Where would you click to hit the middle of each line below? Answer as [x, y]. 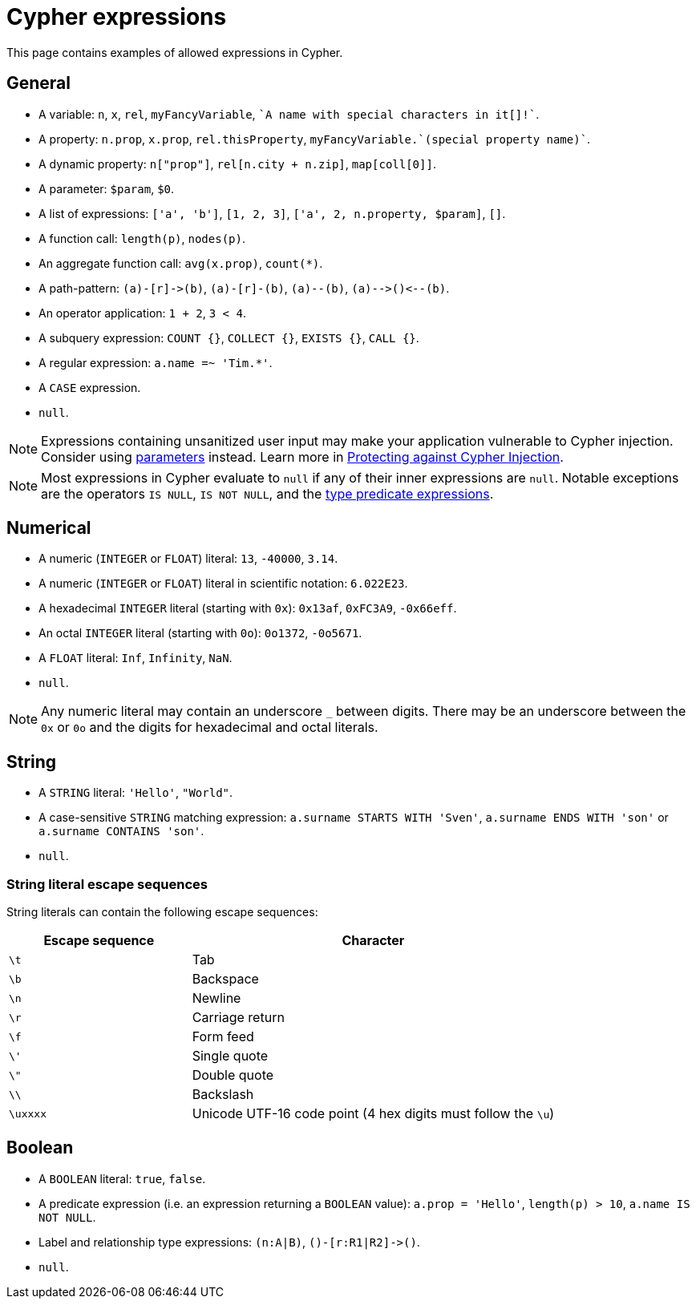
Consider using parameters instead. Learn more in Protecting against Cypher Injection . [302, 457]
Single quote [230, 1056]
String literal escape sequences [107, 884]
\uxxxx [28, 1113]
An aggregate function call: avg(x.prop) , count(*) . [181, 263]
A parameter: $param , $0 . [107, 188]
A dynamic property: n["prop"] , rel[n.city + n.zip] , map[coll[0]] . [237, 164]
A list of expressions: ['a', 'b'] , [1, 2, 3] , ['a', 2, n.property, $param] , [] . [272, 213]
